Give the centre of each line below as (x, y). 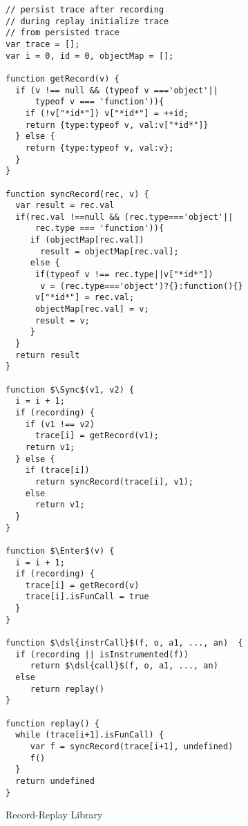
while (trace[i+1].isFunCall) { (90, 735)
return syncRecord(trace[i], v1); (114, 481)
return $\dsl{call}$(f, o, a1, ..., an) (124, 666)
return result (48, 355)
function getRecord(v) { (63, 78)
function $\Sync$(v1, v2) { (70, 389)
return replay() (67, 689)
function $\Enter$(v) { (60, 551)
